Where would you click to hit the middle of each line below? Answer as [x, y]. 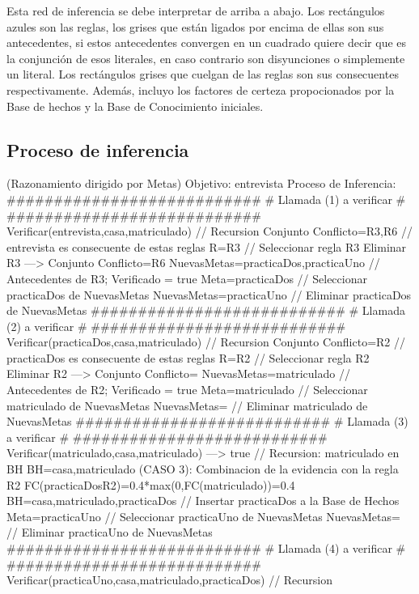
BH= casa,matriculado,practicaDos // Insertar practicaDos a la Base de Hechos [203, 501]
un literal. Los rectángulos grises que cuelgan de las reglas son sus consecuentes [203, 74]
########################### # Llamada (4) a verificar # [206, 548]
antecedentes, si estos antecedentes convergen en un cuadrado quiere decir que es [207, 42]
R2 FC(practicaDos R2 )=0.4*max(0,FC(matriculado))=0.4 [151, 484]
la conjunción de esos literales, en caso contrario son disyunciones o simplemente [206, 58]
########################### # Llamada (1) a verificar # [206, 199]
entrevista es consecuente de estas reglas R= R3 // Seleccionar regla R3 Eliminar [207, 246]
